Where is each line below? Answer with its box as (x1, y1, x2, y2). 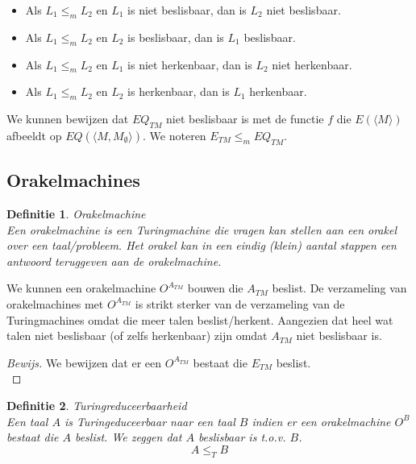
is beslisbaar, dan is (127, 28, 224, 45)
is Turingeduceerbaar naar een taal (64, 412, 235, 429)
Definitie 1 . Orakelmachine (6, 205, 146, 222)
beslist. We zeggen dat (74, 429, 182, 445)
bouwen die (187, 280, 243, 296)
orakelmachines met (6, 295, 104, 312)
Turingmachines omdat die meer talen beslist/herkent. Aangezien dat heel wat (6, 311, 393, 328)
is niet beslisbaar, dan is (127, 2, 247, 18)
